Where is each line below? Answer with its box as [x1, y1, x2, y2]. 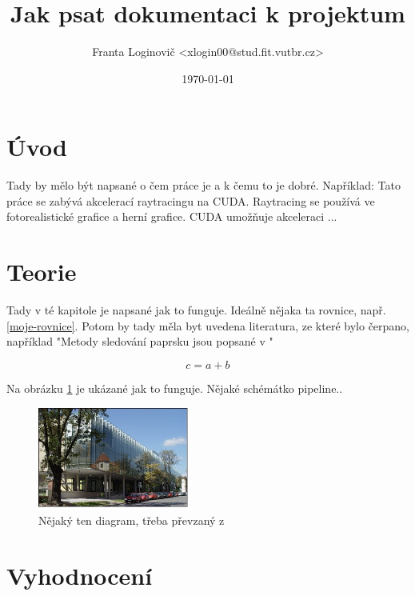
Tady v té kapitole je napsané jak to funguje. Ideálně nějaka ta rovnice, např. [6, 302, 386, 318]
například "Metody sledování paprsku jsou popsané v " [6, 333, 273, 350]
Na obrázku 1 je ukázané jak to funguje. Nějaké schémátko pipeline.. [6, 379, 343, 396]
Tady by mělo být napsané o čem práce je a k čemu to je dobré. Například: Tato [6, 177, 401, 194]
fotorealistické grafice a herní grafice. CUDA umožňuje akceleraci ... [6, 208, 337, 225]
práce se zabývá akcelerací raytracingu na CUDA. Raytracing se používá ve [6, 192, 375, 209]
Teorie [6, 255, 77, 288]
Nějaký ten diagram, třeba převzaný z [38, 511, 225, 528]
